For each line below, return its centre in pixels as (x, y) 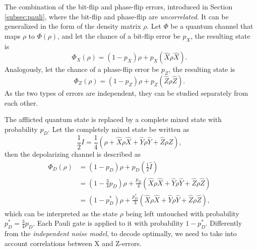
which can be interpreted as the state (61, 213)
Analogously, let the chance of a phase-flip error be (82, 69)
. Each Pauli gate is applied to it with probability (108, 223)
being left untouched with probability (183, 213)
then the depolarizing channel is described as (73, 154)
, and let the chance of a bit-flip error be (119, 35)
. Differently (224, 223)
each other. (21, 102)
